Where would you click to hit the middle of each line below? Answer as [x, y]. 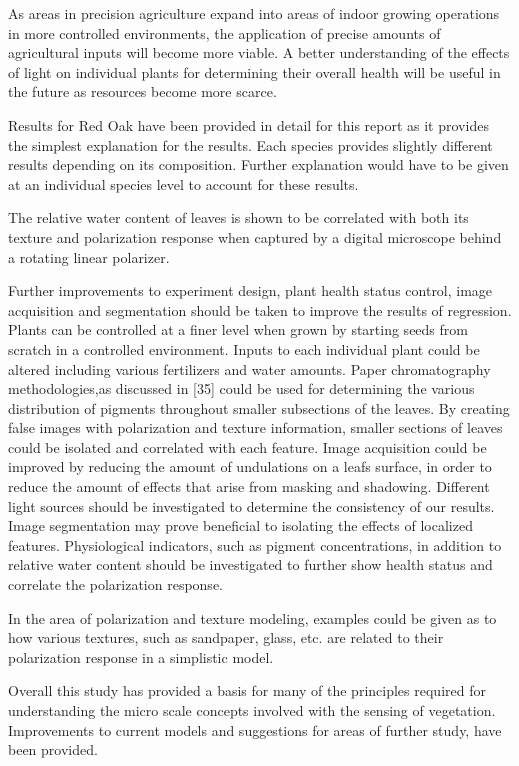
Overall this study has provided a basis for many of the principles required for [247, 690]
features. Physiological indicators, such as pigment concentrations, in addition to [255, 544]
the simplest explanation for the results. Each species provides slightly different [250, 144]
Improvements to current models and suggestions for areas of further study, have [255, 729]
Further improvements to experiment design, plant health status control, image [250, 290]
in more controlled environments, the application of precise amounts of [224, 32]
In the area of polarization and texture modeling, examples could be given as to [252, 617]
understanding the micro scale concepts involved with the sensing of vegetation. [252, 710]
